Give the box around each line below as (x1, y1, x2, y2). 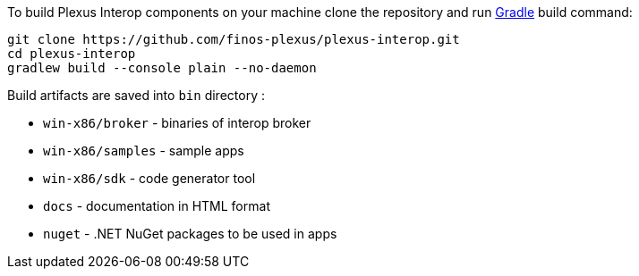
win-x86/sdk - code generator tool (43, 171, 256, 186)
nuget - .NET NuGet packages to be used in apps (43, 226, 337, 241)
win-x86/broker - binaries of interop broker (43, 115, 311, 130)
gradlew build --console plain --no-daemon (7, 61, 317, 75)
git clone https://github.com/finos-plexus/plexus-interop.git (7, 32, 460, 46)
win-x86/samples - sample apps (43, 143, 244, 158)
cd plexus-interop (7, 46, 136, 61)
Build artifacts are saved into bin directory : (7, 88, 265, 103)
